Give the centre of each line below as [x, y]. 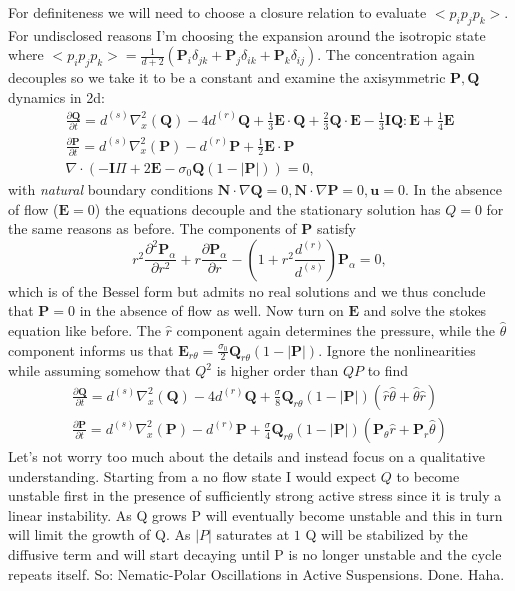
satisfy [336, 228]
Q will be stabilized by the [386, 534]
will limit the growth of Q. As [99, 534]
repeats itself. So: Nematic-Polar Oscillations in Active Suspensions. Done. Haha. [256, 573]
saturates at [253, 534]
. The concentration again [396, 54]
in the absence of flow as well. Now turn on [211, 310]
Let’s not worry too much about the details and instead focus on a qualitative [246, 455]
